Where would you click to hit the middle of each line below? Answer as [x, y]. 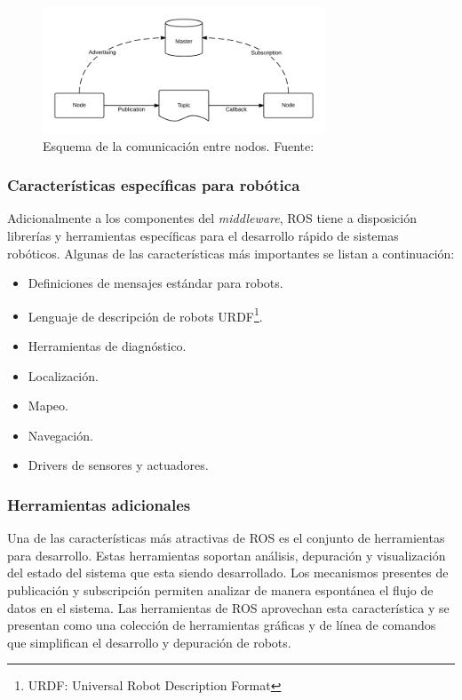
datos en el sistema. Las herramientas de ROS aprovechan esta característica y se [228, 607]
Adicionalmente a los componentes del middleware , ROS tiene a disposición [212, 218]
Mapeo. [48, 406]
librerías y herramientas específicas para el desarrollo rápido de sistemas [203, 235]
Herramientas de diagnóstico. [107, 345]
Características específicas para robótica [154, 185]
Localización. [63, 375]
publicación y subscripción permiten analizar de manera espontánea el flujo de [220, 589]
